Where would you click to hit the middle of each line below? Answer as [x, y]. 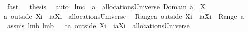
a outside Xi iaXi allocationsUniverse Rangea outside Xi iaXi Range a [124, 16]
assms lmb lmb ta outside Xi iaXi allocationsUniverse [98, 25]
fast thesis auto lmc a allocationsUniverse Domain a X [106, 6]
